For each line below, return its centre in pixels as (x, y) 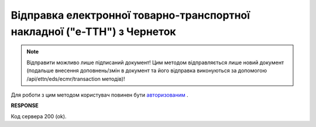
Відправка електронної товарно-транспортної (130, 15)
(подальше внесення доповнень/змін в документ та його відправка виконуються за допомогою (147, 70)
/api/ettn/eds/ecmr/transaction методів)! (76, 79)
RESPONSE (25, 105)
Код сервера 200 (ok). (39, 116)
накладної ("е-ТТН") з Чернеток (93, 31)
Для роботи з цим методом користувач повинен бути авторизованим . (99, 95)
